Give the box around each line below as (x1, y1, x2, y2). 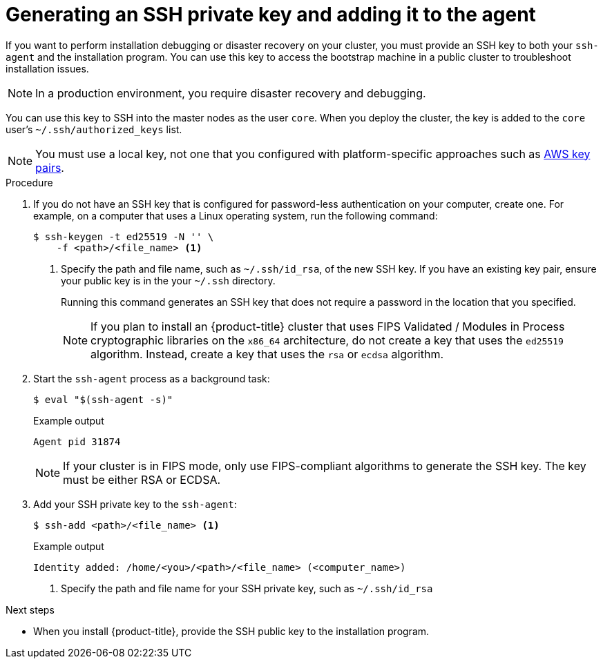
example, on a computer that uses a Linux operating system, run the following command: (33, 209, 438, 222)
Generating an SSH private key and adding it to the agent (6, 3, 536, 26)
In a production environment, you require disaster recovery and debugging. (35, 86, 426, 100)
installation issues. (6, 62, 89, 75)
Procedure (6, 176, 53, 188)
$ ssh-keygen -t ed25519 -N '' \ (33, 231, 214, 242)
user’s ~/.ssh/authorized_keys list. (6, 123, 182, 135)
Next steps (6, 603, 55, 616)
